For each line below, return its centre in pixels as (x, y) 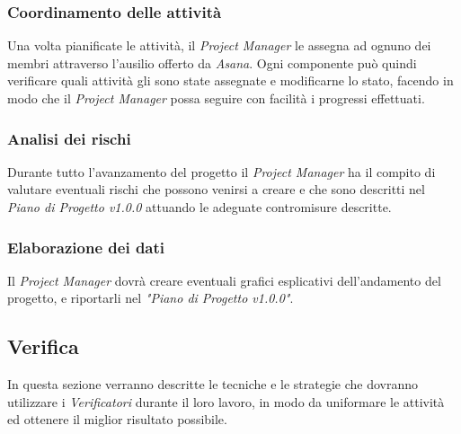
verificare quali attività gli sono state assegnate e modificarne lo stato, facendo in (230, 80)
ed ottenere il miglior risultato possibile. (117, 419)
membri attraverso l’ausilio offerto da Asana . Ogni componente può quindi (212, 62)
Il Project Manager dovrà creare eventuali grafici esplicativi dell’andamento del (224, 280)
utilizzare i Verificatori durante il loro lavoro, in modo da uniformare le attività (226, 401)
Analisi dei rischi (69, 138)
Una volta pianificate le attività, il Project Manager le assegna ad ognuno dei (219, 45)
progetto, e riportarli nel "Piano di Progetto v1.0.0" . (151, 298)
